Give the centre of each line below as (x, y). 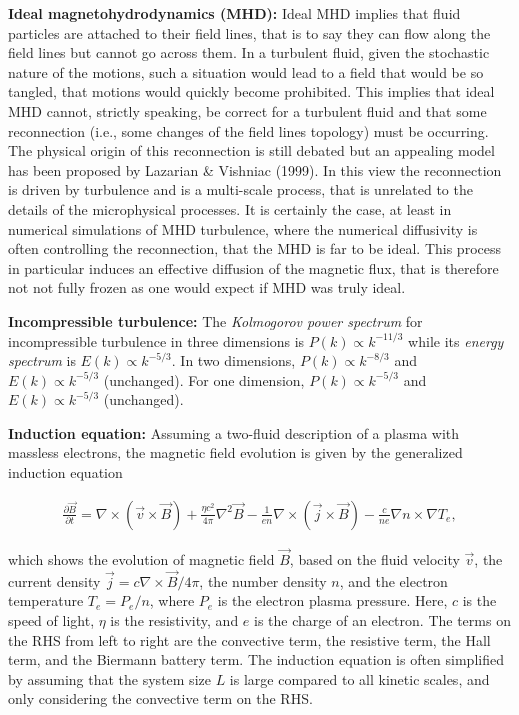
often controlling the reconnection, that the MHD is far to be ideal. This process (254, 248)
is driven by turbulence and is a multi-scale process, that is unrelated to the (240, 189)
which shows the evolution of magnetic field (141, 558)
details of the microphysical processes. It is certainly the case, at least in (230, 208)
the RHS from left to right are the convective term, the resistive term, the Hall (249, 639)
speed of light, (51, 619)
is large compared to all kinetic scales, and (359, 678)
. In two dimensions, (233, 360)
